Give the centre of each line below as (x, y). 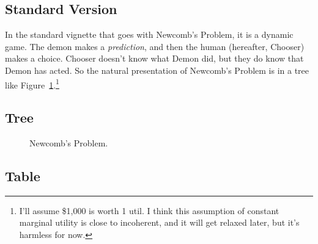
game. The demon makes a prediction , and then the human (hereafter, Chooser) (155, 46)
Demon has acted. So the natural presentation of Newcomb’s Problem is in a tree (157, 70)
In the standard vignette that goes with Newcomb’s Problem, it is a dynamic (149, 34)
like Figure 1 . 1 (32, 84)
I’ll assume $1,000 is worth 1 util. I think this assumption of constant (149, 210)
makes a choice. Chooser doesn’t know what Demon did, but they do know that (154, 58)
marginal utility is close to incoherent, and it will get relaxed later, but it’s (159, 222)
